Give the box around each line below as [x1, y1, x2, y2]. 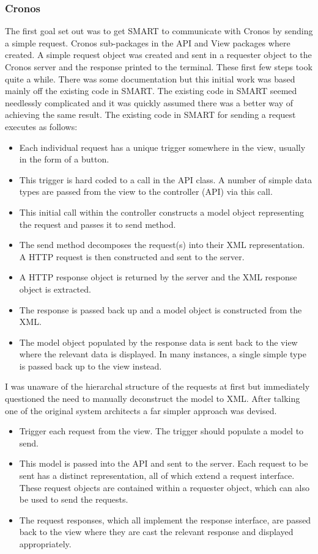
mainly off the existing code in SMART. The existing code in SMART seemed [5, 84, 297, 97]
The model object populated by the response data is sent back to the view [19, 335, 298, 348]
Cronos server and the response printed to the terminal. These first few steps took [5, 60, 312, 73]
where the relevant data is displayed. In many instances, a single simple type [19, 348, 306, 360]
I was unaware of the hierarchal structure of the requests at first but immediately [5, 380, 310, 393]
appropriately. [19, 538, 72, 550]
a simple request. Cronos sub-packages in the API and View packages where [5, 36, 290, 49]
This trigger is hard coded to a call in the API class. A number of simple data [19, 173, 312, 186]
